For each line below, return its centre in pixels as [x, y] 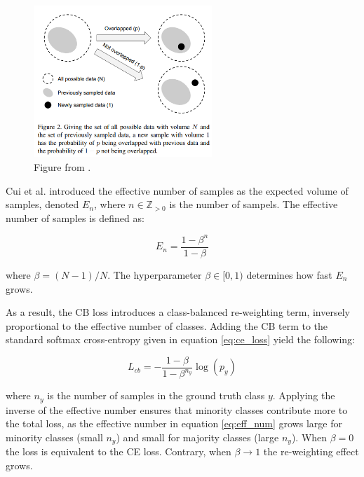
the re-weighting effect [311, 451]
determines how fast [289, 275]
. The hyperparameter [155, 275]
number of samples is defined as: [75, 217]
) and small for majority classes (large [197, 437]
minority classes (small [54, 437]
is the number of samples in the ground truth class [156, 395]
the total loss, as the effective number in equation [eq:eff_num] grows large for [174, 423]
